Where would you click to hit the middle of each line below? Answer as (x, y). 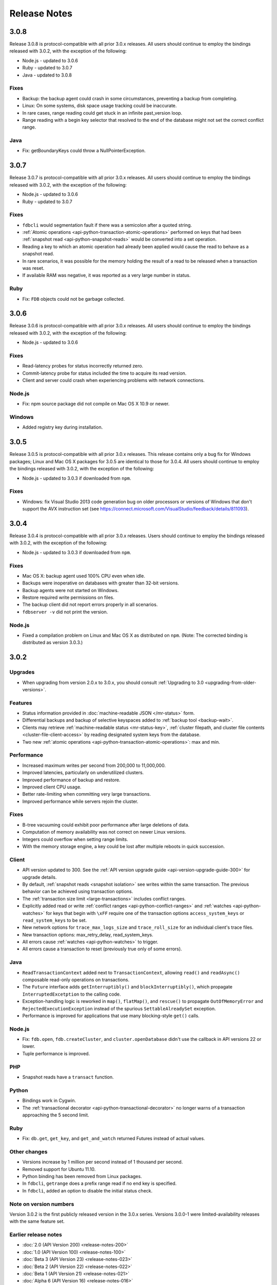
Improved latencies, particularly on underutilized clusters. (83, 773)
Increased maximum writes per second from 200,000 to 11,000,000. (94, 765)
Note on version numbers (42, 1204)
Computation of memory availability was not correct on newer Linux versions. (104, 832)
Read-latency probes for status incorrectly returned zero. (83, 366)
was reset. (33, 268)
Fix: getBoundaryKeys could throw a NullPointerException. (84, 151)
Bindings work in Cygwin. (49, 1100)
